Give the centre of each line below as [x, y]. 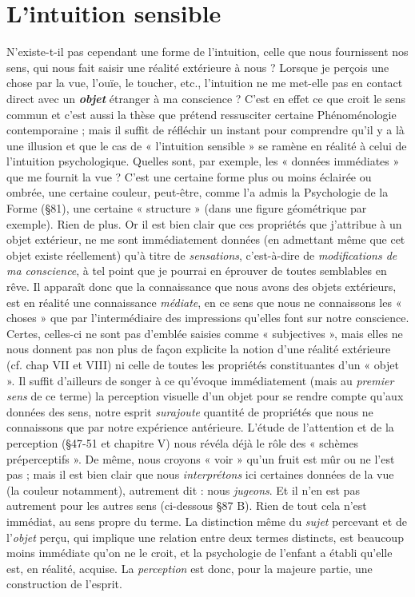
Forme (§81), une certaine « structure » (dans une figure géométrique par [187, 208]
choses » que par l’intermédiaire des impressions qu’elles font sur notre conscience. [208, 318]
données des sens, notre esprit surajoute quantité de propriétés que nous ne [190, 411]
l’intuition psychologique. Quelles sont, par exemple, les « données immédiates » [203, 161]
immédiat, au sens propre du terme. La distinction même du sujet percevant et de [207, 521]
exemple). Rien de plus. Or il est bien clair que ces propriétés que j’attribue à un [204, 223]
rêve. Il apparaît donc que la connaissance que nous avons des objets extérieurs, [202, 287]
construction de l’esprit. [64, 584]
